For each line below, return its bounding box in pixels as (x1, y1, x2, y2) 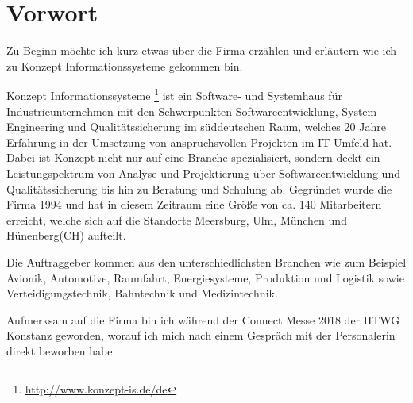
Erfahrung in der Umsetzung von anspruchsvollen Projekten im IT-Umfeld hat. (6, 133, 392, 150)
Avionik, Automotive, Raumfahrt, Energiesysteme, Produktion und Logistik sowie (6, 269, 404, 286)
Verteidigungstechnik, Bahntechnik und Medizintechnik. (6, 285, 278, 301)
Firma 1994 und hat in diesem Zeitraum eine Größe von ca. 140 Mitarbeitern (6, 196, 382, 213)
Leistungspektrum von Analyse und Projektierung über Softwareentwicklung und (6, 164, 400, 181)
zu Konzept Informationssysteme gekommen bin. (6, 57, 243, 74)
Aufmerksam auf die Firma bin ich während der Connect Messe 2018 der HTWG (6, 311, 400, 328)
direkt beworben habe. (6, 342, 116, 359)
